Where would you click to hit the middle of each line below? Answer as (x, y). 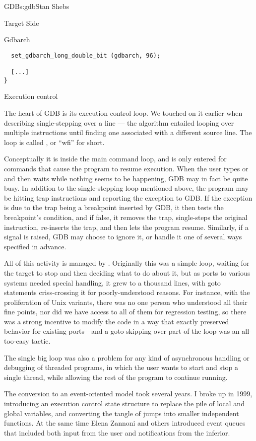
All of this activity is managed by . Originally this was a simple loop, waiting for (127, 263)
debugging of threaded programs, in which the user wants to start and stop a (121, 367)
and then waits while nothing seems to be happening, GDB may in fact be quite (126, 178)
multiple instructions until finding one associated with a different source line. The (128, 132)
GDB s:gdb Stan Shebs (37, 6)
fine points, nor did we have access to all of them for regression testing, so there (125, 312)
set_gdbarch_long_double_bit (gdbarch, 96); (86, 55)
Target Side (22, 23)
